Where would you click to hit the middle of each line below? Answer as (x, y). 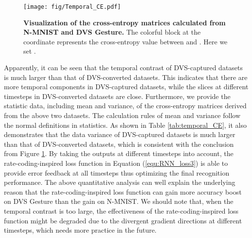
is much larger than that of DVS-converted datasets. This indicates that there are (126, 77)
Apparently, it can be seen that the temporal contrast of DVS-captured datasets (124, 68)
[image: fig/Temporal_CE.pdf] (72, 7)
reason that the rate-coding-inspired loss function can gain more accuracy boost (123, 191)
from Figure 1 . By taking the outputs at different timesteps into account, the (119, 153)
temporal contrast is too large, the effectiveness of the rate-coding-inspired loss (121, 210)
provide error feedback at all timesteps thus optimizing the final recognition (117, 172)
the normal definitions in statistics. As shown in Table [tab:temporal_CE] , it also (126, 125)
